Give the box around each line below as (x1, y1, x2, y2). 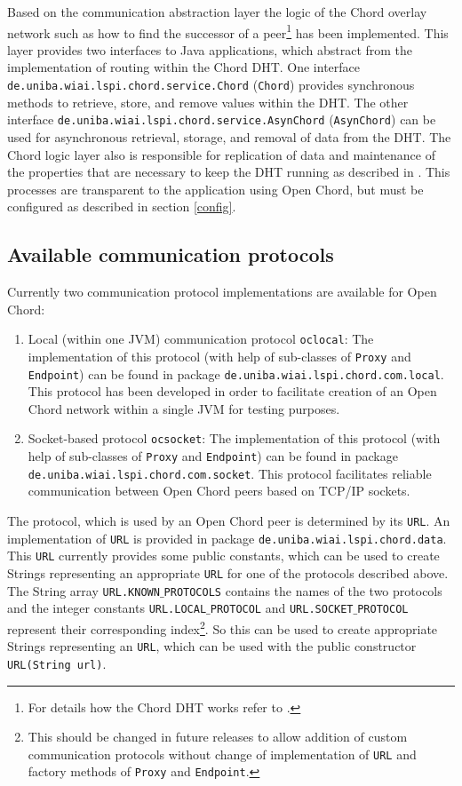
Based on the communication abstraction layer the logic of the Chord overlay (7, 3, 427, 20)
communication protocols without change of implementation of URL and (28, 744, 417, 763)
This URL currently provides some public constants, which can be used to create (7, 546, 440, 565)
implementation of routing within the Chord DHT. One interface (7, 58, 361, 76)
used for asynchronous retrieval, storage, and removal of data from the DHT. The (7, 127, 451, 146)
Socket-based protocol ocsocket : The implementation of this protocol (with (28, 429, 441, 448)
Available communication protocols (7, 241, 334, 268)
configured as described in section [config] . (7, 197, 236, 216)
